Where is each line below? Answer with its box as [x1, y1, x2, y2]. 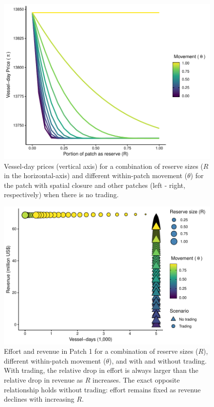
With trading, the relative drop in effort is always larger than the [4, 365, 198, 375]
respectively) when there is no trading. [4, 189, 119, 200]
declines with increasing [4, 394, 74, 404]
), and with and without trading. [109, 355, 207, 366]
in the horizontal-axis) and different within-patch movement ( [4, 170, 187, 181]
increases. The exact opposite [92, 375, 180, 385]
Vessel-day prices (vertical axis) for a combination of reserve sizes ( [4, 161, 203, 171]
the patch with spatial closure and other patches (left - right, [4, 180, 185, 190]
